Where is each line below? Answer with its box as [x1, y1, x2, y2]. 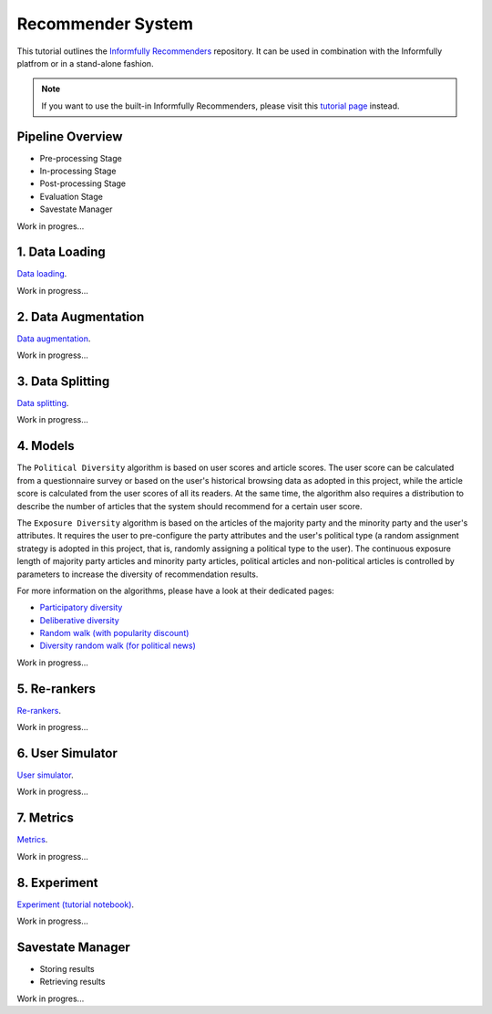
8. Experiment [16, 874, 99, 890]
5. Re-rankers [16, 681, 96, 696]
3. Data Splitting [16, 373, 110, 389]
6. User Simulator [16, 745, 118, 761]
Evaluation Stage [39, 191, 104, 202]
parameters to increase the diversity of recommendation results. [16, 569, 259, 580]
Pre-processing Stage [39, 152, 122, 163]
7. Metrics [16, 810, 75, 826]
